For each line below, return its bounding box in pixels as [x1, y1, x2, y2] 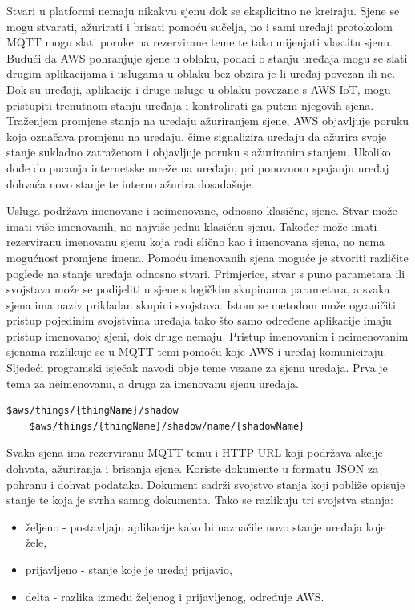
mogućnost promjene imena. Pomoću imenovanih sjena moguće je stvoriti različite [6, 248, 409, 265]
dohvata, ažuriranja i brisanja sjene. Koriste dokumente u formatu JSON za [6, 460, 379, 477]
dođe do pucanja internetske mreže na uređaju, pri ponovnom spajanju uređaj [6, 159, 389, 176]
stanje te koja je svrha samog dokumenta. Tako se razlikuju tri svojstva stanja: [6, 491, 393, 508]
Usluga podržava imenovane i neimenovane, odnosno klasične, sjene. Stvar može [6, 202, 397, 219]
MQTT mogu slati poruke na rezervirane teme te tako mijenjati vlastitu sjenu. [6, 34, 393, 50]
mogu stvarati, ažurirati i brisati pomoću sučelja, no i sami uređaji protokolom [6, 18, 393, 34]
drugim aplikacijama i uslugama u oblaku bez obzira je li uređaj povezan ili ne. [6, 65, 396, 82]
